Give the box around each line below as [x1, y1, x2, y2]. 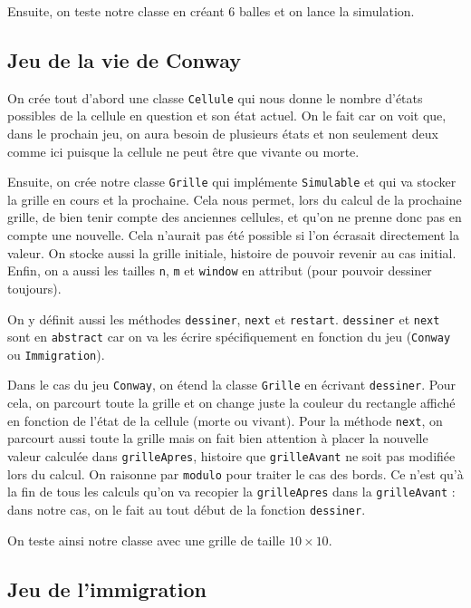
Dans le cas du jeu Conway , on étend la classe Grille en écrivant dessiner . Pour [7, 375, 457, 394]
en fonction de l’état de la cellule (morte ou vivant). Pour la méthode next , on [7, 410, 443, 429]
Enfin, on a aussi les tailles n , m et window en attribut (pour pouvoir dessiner [7, 261, 432, 280]
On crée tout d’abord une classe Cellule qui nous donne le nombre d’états [7, 88, 423, 107]
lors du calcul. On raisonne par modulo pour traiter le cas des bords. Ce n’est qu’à [7, 464, 464, 483]
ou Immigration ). [7, 344, 105, 363]
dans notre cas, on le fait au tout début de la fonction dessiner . [7, 499, 366, 518]
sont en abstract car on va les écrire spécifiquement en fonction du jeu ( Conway [7, 327, 451, 346]
